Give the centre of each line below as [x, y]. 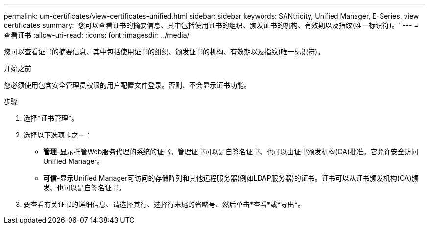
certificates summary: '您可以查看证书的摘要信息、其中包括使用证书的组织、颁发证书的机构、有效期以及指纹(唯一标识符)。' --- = [211, 25]
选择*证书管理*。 [51, 118]
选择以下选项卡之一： [58, 135]
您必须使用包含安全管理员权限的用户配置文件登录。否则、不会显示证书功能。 [127, 85]
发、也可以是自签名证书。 [84, 188]
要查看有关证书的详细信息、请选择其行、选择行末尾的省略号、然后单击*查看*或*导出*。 [164, 204]
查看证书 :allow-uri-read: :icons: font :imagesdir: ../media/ [97, 35]
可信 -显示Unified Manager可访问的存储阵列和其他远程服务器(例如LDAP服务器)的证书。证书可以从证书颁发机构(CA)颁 [231, 178]
